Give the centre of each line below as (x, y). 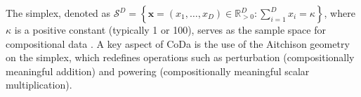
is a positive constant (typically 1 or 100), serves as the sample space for (170, 30)
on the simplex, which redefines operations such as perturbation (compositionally (180, 57)
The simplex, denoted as (58, 13)
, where (340, 13)
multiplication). (39, 85)
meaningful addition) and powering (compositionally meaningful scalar (158, 71)
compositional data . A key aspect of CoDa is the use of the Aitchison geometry (178, 43)
